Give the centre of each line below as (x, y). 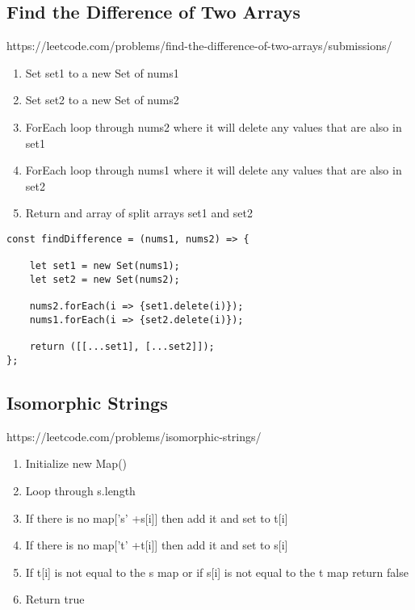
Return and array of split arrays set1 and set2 (139, 213)
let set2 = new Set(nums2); (105, 279)
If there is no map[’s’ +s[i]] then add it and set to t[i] (157, 517)
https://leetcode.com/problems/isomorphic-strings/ (134, 436)
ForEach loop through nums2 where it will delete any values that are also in (214, 126)
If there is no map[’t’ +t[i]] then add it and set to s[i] (157, 545)
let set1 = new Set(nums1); (105, 266)
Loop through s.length (80, 490)
